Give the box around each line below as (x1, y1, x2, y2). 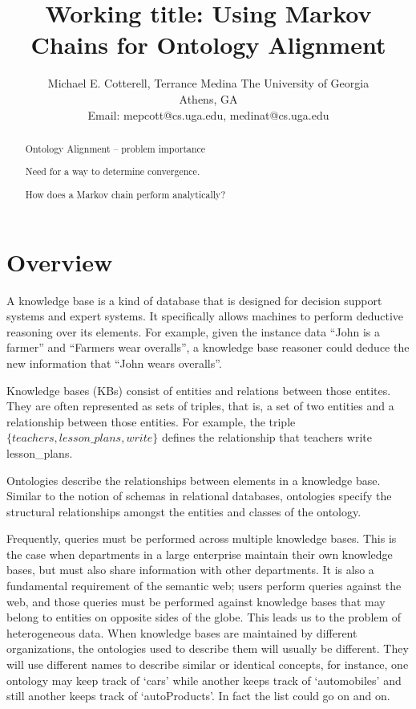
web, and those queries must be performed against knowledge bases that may (6, 593, 386, 609)
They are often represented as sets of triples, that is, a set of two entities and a (6, 397, 394, 414)
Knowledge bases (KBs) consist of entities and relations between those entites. (6, 381, 391, 398)
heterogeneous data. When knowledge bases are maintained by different (6, 624, 357, 641)
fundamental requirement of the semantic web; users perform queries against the (6, 577, 402, 594)
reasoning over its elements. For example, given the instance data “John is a (6, 323, 380, 340)
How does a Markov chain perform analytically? (25, 187, 226, 201)
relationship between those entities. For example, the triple (6, 413, 296, 430)
